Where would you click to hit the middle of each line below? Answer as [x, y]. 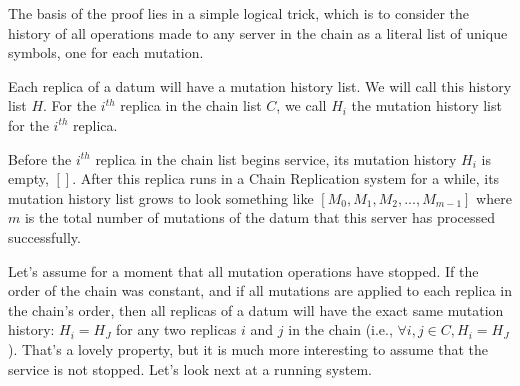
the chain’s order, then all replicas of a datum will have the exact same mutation [256, 309]
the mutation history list [426, 105]
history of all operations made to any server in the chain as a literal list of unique [258, 32]
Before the [40, 158]
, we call [301, 105]
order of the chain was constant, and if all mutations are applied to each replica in [260, 290]
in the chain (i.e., [340, 329]
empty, [28, 178]
